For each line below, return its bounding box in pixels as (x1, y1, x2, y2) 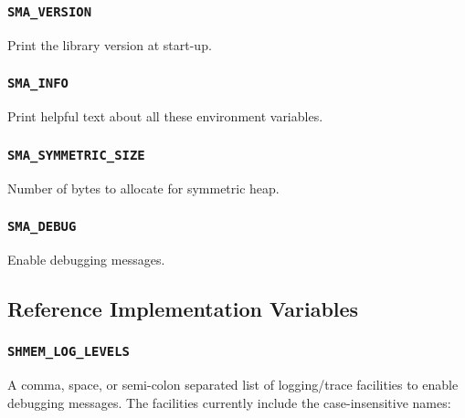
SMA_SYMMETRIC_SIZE (7, 147, 145, 162)
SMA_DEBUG (7, 219, 77, 235)
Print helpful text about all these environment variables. (7, 107, 323, 126)
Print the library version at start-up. (7, 35, 212, 54)
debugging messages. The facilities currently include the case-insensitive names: (7, 392, 451, 412)
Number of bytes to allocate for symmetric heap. (7, 178, 280, 197)
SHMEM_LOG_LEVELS (7, 344, 130, 360)
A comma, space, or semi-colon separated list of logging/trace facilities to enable (7, 375, 459, 394)
